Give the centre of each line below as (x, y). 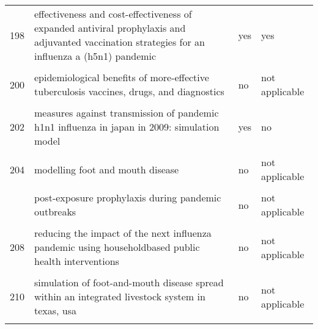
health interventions (77, 261)
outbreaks (55, 211)
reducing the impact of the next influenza (123, 233)
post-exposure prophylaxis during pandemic (128, 197)
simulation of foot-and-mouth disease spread (129, 282)
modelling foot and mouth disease (107, 169)
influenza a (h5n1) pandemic (95, 56)
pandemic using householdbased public (117, 247)
